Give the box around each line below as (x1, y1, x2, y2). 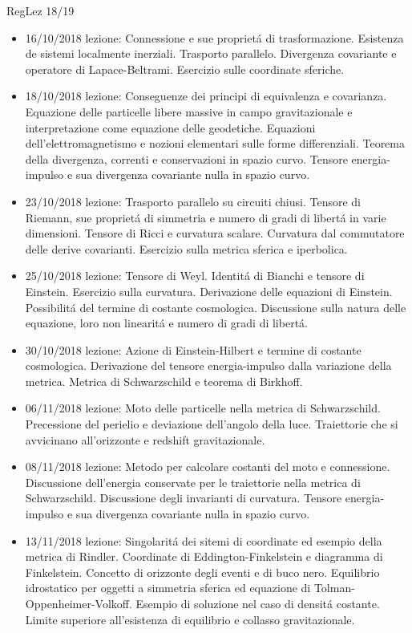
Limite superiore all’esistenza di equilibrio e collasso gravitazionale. (25, 611, 355, 627)
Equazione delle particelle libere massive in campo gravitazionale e (25, 103, 353, 120)
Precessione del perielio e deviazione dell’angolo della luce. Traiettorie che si (25, 416, 398, 432)
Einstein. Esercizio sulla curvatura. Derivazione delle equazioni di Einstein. (25, 282, 393, 299)
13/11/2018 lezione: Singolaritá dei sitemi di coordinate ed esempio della (25, 532, 382, 549)
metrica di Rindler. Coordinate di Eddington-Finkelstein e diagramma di (25, 548, 383, 565)
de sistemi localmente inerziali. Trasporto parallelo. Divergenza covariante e (25, 45, 397, 62)
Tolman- (313, 579, 355, 596)
